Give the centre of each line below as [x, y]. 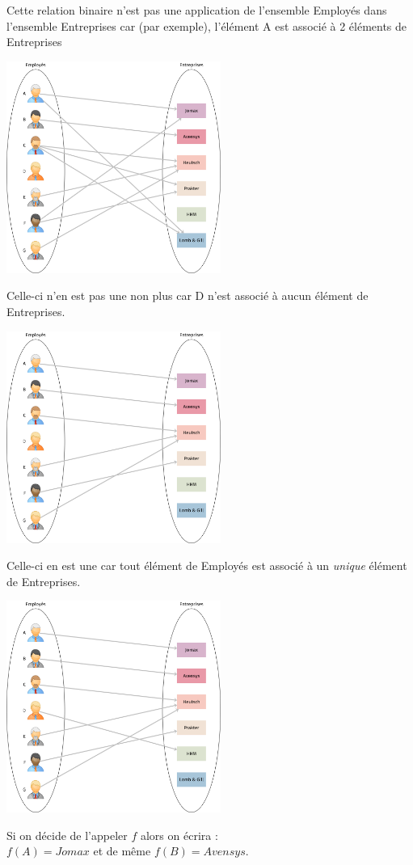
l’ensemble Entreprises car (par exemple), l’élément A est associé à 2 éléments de [207, 25]
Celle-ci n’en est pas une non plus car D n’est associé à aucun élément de [188, 295]
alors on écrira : [179, 835]
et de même [122, 851]
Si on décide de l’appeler [67, 835]
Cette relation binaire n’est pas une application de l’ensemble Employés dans [197, 10]
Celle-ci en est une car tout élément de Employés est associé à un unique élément [207, 565]
